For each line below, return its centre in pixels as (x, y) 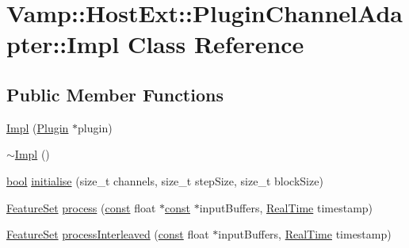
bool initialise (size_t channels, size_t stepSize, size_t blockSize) (165, 180)
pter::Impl (63, 44)
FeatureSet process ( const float (81, 207)
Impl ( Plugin (38, 127)
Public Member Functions (115, 94)
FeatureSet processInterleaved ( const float (108, 234)
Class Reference (216, 44)
